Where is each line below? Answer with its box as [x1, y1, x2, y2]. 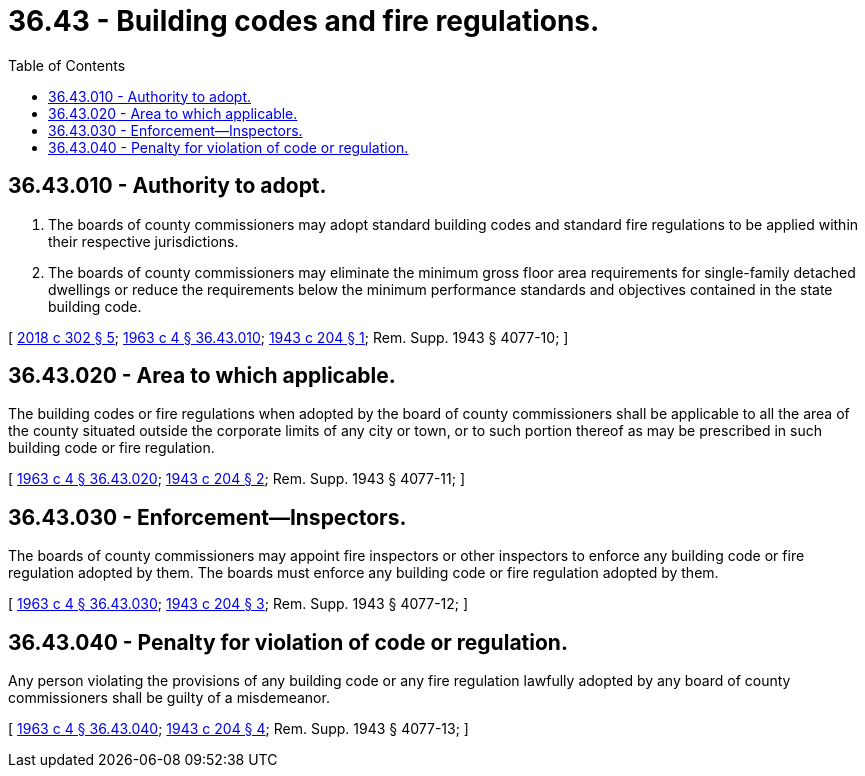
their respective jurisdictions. [48, 232, 239, 250]
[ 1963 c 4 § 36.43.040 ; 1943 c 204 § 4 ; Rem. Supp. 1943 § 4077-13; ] [8, 720, 469, 738]
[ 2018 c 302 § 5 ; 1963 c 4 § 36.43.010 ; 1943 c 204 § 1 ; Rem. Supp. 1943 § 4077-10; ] [8, 328, 569, 346]
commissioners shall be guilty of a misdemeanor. [8, 689, 330, 707]
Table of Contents [8, 56, 126, 74]
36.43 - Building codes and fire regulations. [8, 4, 600, 38]
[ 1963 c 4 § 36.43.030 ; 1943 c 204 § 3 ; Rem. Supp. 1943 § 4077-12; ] [8, 595, 469, 613]
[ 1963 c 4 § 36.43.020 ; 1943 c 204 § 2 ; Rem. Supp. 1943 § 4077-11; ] [8, 470, 466, 488]
